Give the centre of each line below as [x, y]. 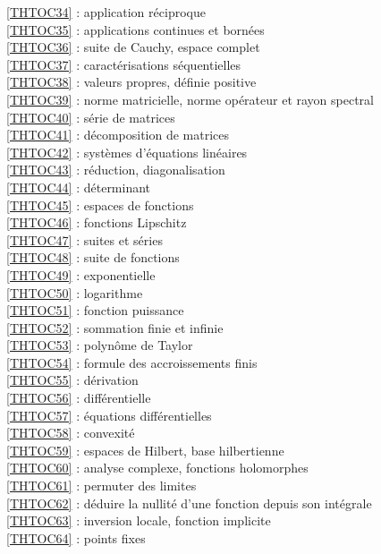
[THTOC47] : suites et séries [85, 239]
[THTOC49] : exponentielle [81, 274]
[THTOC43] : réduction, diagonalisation [116, 170]
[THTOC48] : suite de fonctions [93, 257]
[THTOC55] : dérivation [72, 380]
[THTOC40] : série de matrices [91, 117]
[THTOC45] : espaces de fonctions [100, 205]
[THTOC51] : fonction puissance [95, 310]
